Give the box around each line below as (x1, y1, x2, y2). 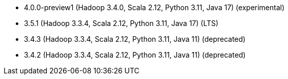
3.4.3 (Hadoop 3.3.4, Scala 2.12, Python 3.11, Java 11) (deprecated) (24, 35, 246, 43)
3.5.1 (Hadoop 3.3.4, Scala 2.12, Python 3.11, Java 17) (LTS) (24, 19, 219, 28)
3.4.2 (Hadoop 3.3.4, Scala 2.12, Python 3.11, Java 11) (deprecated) (24, 50, 246, 59)
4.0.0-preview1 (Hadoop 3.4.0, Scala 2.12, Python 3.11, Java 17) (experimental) (24, 3, 285, 12)
